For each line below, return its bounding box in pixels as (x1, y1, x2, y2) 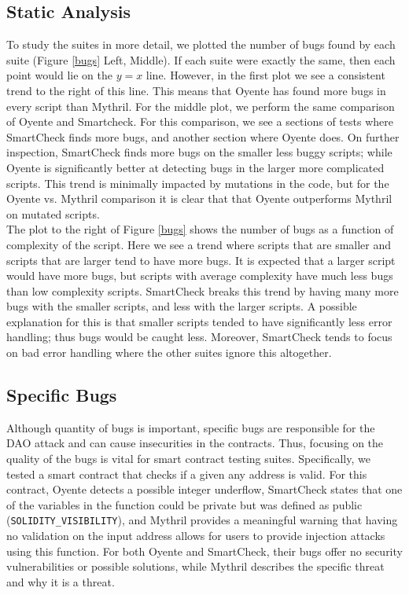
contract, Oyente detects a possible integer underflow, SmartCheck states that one (6, 481, 403, 498)
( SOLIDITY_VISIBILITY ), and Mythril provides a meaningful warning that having (6, 512, 398, 528)
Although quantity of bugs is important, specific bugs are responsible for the (6, 419, 375, 435)
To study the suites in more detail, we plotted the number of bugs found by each (6, 36, 396, 53)
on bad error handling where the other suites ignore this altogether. (6, 344, 332, 361)
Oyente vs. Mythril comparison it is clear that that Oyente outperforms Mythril (6, 190, 392, 207)
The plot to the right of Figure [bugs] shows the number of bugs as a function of (6, 221, 394, 237)
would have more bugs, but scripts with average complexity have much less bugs (6, 267, 393, 284)
